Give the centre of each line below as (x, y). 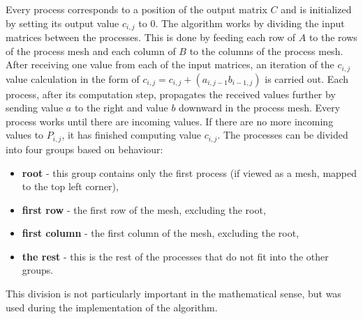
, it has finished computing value (132, 135)
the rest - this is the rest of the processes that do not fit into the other (175, 256)
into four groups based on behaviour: (84, 149)
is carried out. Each (307, 78)
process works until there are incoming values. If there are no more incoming (170, 121)
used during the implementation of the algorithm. (112, 307)
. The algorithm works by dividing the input (250, 23)
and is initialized (316, 9)
